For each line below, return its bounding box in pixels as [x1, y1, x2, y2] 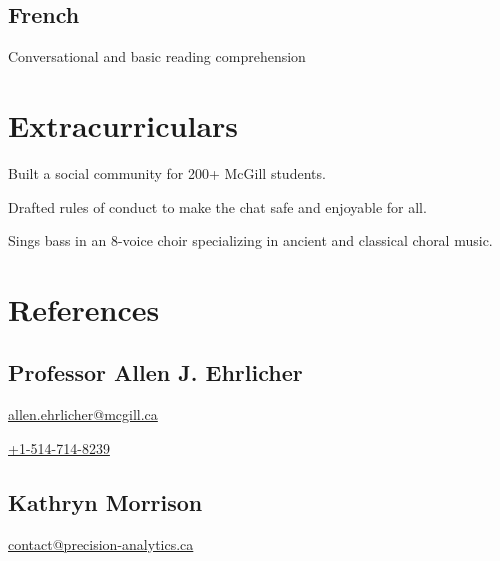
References [8, 288, 160, 329]
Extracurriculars [8, 104, 239, 145]
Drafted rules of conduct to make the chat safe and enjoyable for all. [8, 196, 427, 217]
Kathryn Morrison [8, 486, 203, 517]
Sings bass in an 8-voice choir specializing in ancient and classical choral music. [8, 230, 493, 251]
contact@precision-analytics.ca [8, 533, 194, 554]
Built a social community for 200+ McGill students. [8, 162, 326, 183]
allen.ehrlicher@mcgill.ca [8, 404, 158, 425]
